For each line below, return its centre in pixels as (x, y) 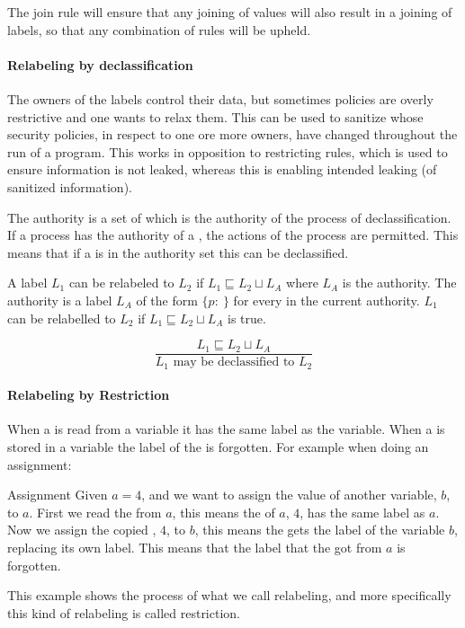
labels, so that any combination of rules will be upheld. (159, 29)
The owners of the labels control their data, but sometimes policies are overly (220, 98)
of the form (167, 300)
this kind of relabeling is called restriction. (124, 612)
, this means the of (224, 512)
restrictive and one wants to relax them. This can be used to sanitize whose (215, 116)
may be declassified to (234, 363)
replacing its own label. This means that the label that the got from (195, 547)
